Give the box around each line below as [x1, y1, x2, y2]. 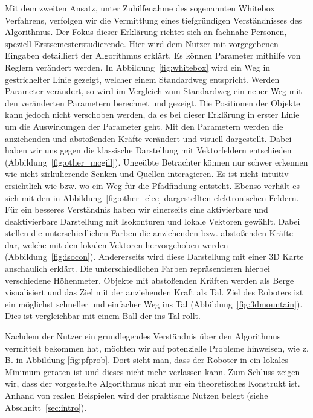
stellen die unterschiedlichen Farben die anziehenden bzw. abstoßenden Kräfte [5, 227, 293, 239]
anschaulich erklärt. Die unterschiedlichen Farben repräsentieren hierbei [5, 262, 270, 275]
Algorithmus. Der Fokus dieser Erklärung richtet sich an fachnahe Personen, [5, 25, 287, 38]
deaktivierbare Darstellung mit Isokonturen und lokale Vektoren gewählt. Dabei [5, 214, 300, 227]
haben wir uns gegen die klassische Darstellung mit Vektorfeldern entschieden [5, 144, 292, 156]
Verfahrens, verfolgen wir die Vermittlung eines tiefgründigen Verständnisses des [5, 13, 302, 26]
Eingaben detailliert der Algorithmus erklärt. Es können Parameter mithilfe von [5, 49, 301, 62]
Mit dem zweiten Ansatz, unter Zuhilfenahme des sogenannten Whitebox [5, 2, 275, 14]
